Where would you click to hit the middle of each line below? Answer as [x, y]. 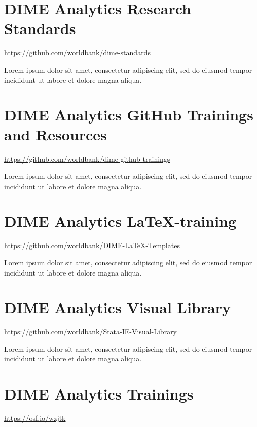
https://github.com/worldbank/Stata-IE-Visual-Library [91, 332]
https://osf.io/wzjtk [35, 418]
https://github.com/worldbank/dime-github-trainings [87, 159]
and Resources [56, 134]
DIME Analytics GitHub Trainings [129, 115]
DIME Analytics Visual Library [117, 307]
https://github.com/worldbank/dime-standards [77, 53]
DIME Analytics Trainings [99, 394]
